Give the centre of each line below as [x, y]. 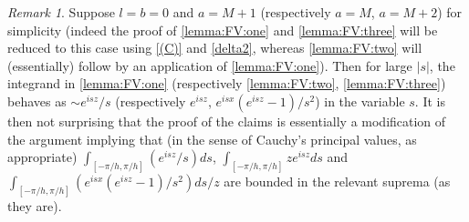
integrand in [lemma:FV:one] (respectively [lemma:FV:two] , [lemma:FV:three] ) [227, 83]
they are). [35, 205]
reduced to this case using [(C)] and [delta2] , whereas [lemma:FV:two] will [215, 48]
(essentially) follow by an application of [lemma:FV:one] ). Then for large [210, 65]
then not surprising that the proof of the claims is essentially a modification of [227, 121]
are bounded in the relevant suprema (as [337, 182]
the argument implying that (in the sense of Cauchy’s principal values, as [212, 139]
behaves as [37, 101]
